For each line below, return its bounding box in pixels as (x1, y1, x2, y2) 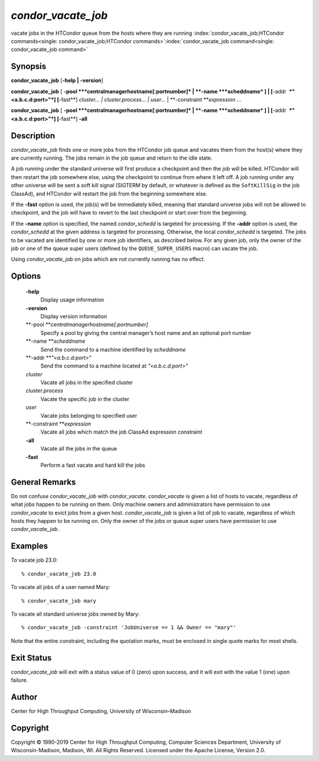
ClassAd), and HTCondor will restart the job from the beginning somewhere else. (11, 190, 208, 197)
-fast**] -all (58, 115, 88, 122)
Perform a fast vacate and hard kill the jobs (40, 461, 145, 469)
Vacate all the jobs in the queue (40, 445, 118, 452)
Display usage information (40, 296, 105, 304)
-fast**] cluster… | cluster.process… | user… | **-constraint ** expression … (58, 96, 242, 103)
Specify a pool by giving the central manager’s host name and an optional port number (40, 329, 251, 336)
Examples (11, 541, 48, 551)
